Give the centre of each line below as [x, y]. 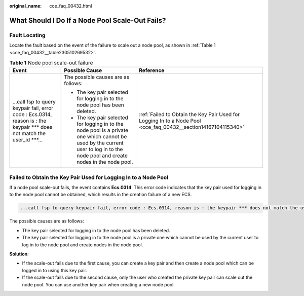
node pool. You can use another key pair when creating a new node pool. [98, 284]
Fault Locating [27, 35]
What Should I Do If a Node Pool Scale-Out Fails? [88, 20]
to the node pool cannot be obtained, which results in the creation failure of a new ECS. [101, 195]
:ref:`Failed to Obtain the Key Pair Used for [189, 115]
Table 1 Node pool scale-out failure [51, 63]
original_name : [26, 6]
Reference [151, 70]
